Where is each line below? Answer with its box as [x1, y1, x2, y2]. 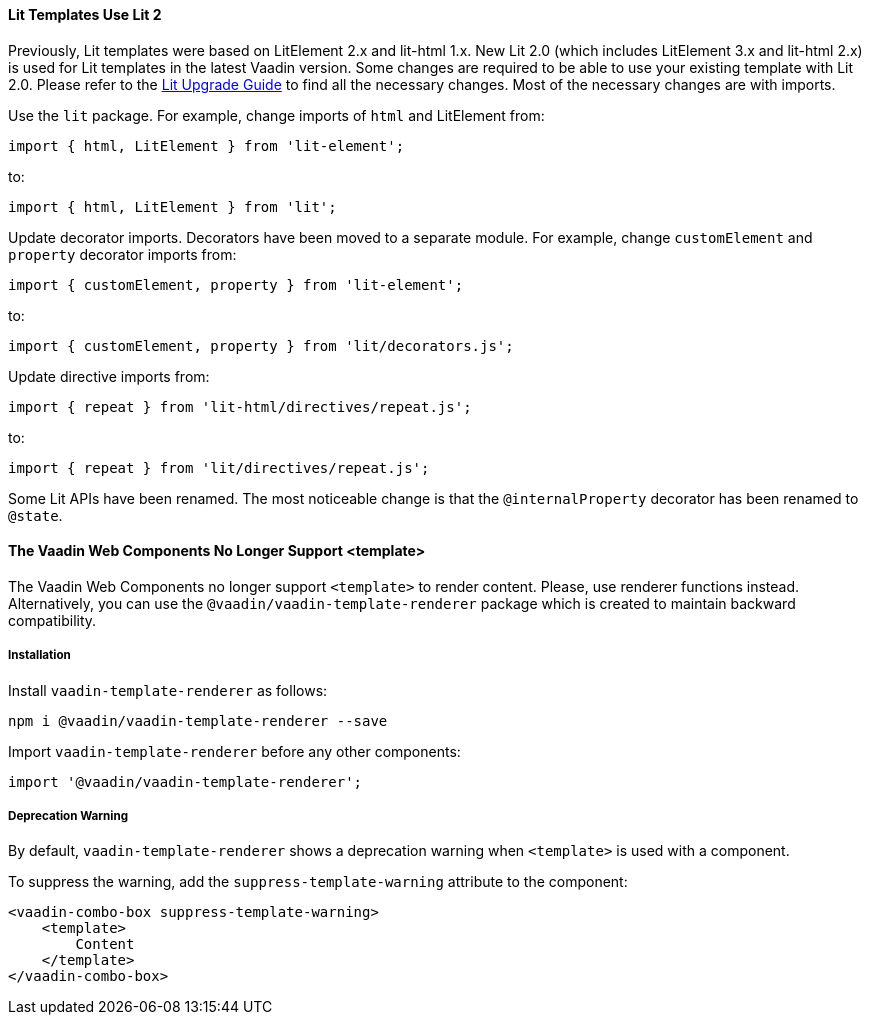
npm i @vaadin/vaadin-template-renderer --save [8, 712, 388, 729]
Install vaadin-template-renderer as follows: [8, 681, 328, 699]
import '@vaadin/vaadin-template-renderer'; [8, 773, 363, 790]
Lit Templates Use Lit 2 [8, 6, 162, 23]
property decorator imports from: [8, 245, 237, 263]
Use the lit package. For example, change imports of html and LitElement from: [8, 106, 545, 124]
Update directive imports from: [8, 367, 210, 385]
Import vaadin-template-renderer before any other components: [8, 742, 461, 760]
